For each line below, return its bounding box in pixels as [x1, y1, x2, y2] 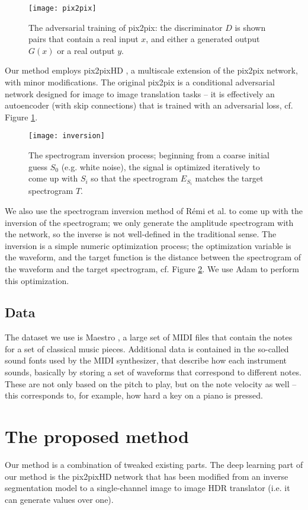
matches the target [195, 172, 264, 184]
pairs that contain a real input [28, 33, 139, 45]
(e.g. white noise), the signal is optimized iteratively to [61, 160, 260, 173]
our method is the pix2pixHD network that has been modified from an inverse [5, 470, 288, 482]
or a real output [57, 44, 115, 56]
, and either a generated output [146, 33, 260, 45]
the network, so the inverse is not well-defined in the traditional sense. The [5, 228, 277, 240]
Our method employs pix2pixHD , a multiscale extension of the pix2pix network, [5, 64, 298, 76]
